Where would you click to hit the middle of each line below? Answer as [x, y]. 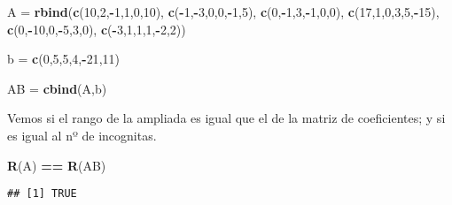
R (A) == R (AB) [57, 165]
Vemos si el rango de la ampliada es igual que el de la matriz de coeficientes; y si [226, 118]
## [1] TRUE [42, 194]
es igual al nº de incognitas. [82, 135]
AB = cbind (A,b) [57, 88]
